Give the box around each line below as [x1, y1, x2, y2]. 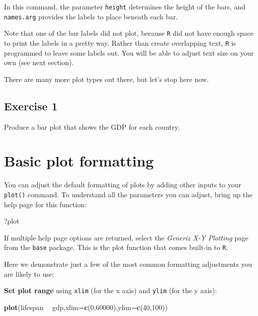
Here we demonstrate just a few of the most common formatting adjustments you [4, 259, 253, 269]
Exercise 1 [4, 98, 58, 113]
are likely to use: [4, 268, 54, 279]
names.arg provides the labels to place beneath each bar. [4, 11, 178, 21]
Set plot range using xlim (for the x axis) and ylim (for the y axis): [4, 285, 217, 296]
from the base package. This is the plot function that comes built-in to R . [4, 242, 228, 252]
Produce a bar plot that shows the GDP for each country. [4, 121, 180, 132]
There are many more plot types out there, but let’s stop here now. [4, 74, 209, 84]
